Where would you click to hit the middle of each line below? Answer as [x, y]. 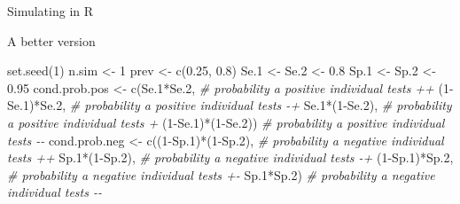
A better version [51, 40]
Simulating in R [51, 11]
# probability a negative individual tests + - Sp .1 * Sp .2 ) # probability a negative [221, 174]
